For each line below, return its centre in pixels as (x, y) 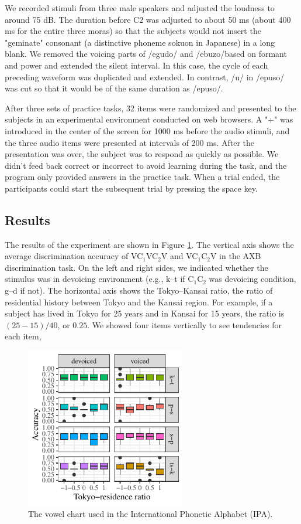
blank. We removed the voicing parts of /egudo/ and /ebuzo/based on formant (146, 54)
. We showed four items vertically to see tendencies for (185, 324)
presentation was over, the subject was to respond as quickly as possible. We (142, 154)
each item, (23, 336)
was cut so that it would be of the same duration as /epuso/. (114, 88)
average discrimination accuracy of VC (74, 256)
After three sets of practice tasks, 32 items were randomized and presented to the (150, 108)
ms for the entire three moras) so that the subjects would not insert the (133, 31)
